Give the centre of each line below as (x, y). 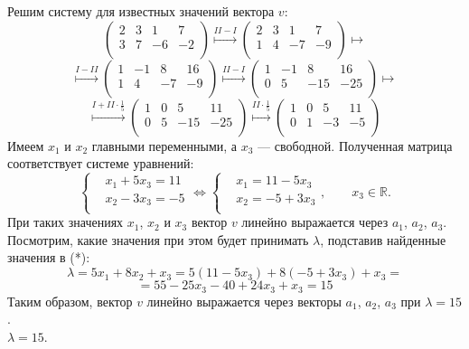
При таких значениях (66, 222)
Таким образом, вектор (70, 301)
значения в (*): (49, 257)
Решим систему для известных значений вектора (141, 11)
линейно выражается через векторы (244, 301)
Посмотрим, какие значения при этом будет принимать (158, 239)
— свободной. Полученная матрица (355, 145)
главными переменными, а (164, 145)
